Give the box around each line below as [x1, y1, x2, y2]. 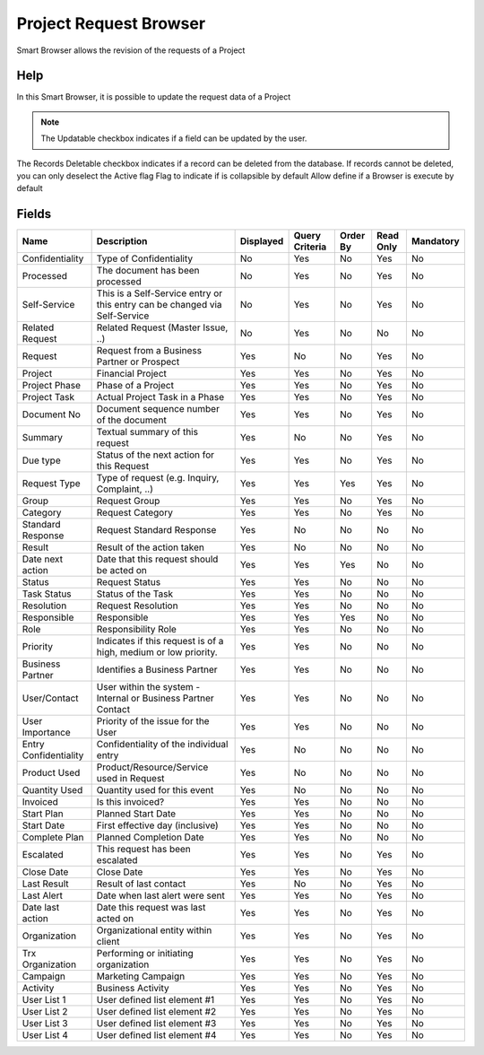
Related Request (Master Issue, [96, 321, 229, 334]
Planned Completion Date [96, 831, 205, 843]
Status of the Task [96, 588, 174, 600]
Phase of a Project [96, 379, 175, 392]
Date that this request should [96, 553, 219, 565]
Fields [16, 206, 52, 222]
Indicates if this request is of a [96, 635, 224, 648]
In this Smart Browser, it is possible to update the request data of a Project [16, 92, 291, 102]
